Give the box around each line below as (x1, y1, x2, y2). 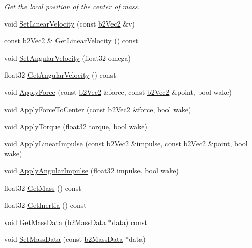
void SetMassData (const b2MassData (4, 234, 123, 244)
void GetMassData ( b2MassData (4, 216, 106, 227)
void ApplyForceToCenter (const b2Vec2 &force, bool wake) (4, 104, 191, 114)
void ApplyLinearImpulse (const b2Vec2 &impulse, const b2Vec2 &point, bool (4, 138, 248, 148)
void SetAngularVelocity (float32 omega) (4, 52, 131, 63)
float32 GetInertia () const (4, 200, 87, 210)
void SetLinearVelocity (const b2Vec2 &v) (4, 18, 135, 29)
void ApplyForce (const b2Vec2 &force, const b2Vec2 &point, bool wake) (4, 86, 232, 97)
